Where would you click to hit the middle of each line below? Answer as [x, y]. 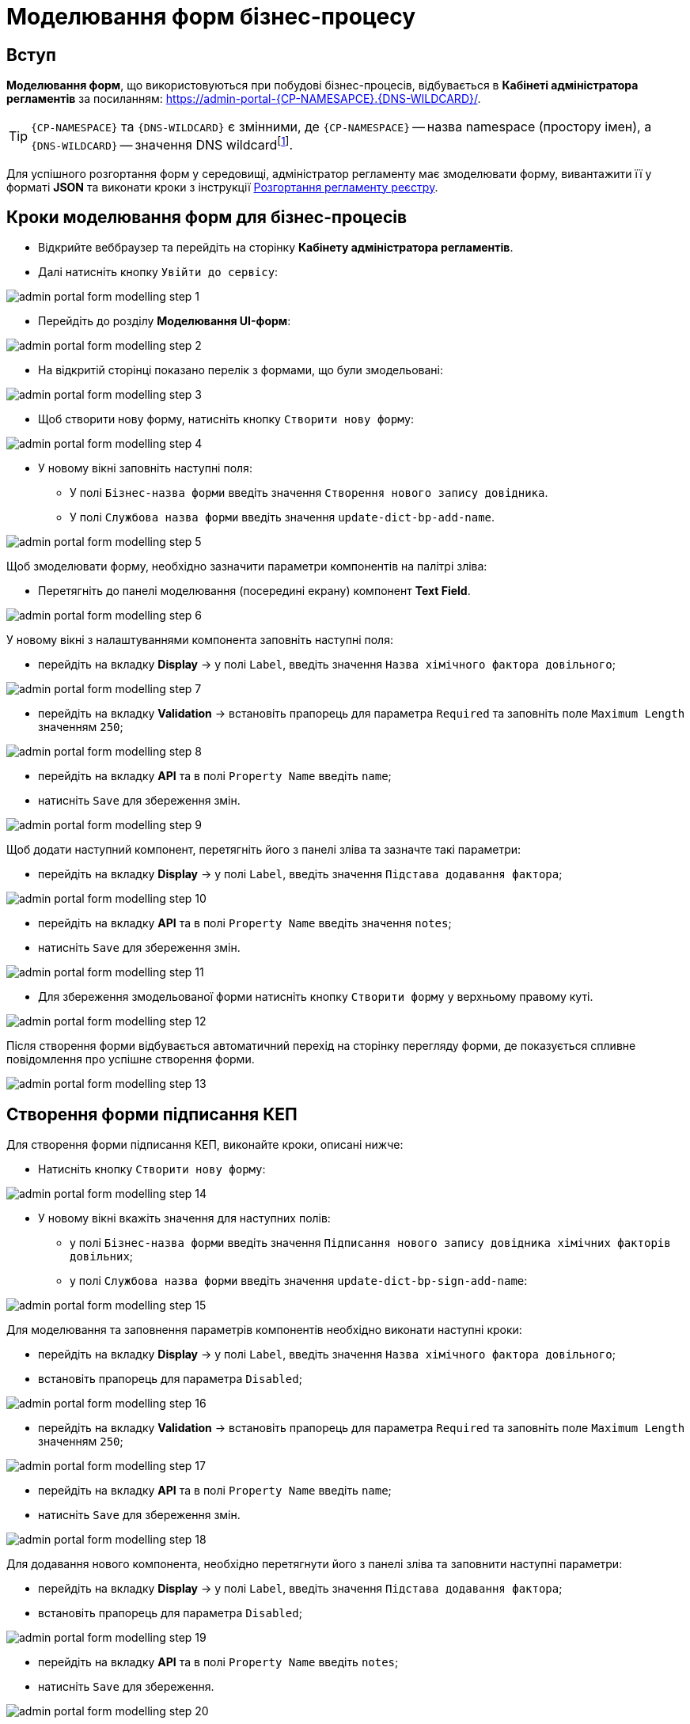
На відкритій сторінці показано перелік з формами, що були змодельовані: [241, 370]
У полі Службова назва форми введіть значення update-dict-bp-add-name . [282, 517]
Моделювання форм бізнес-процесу [211, 17]
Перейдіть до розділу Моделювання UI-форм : [165, 321]
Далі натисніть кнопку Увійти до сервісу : [158, 272]
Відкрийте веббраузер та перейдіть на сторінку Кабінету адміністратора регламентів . [276, 248]
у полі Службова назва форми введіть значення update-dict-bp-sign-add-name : [299, 1281]
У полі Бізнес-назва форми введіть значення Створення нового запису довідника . [309, 493]
